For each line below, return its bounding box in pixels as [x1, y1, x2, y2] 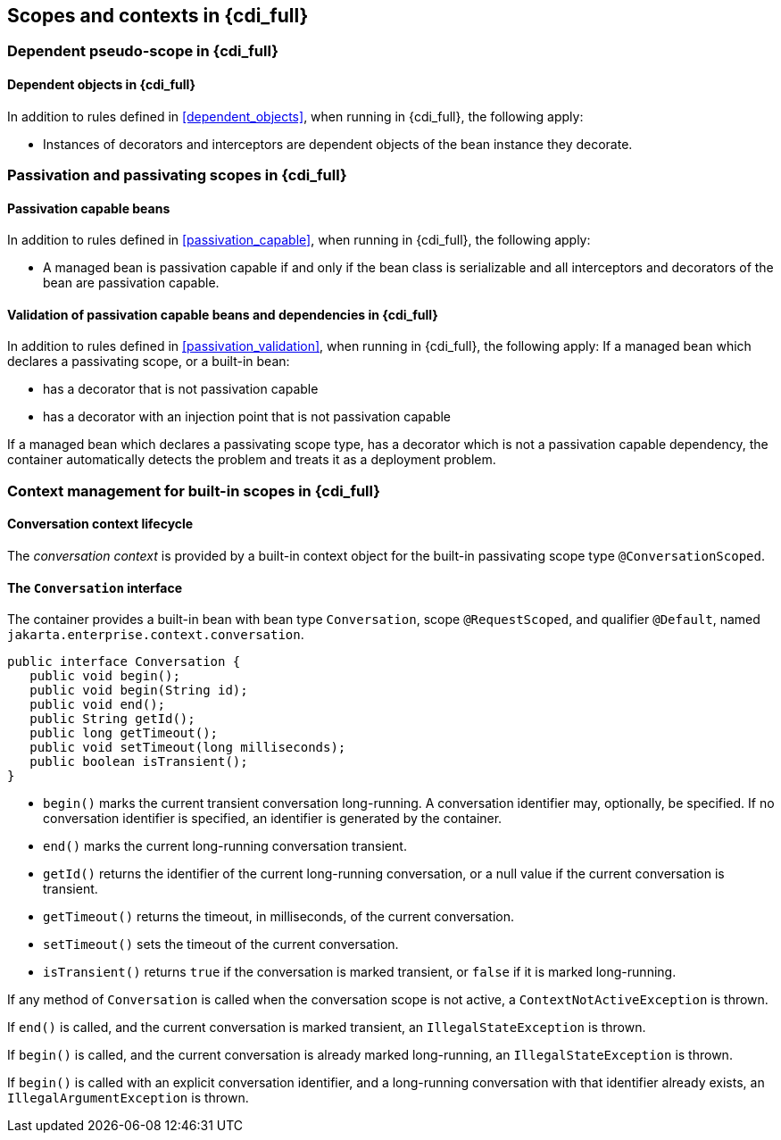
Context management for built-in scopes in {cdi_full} [7, 481, 380, 500]
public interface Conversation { [7, 654, 241, 670]
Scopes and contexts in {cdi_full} [7, 4, 309, 27]
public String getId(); [29, 711, 195, 727]
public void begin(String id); [29, 683, 248, 698]
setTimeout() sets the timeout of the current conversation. [43, 936, 399, 953]
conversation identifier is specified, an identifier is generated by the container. [43, 811, 503, 827]
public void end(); [29, 697, 166, 712]
